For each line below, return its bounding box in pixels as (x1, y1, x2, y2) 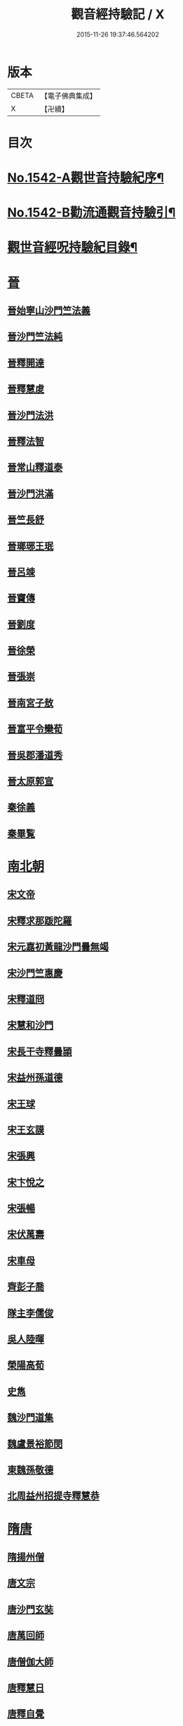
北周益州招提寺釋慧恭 (7, 1490, 100, 1502)
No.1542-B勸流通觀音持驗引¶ (7, 205, 176, 221)
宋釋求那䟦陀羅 (7, 914, 72, 926)
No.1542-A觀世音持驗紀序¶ (7, 170, 165, 186)
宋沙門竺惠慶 (7, 967, 63, 979)
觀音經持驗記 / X (71, 6, 165, 23)
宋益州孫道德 (7, 1072, 63, 1084)
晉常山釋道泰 (7, 461, 63, 473)
